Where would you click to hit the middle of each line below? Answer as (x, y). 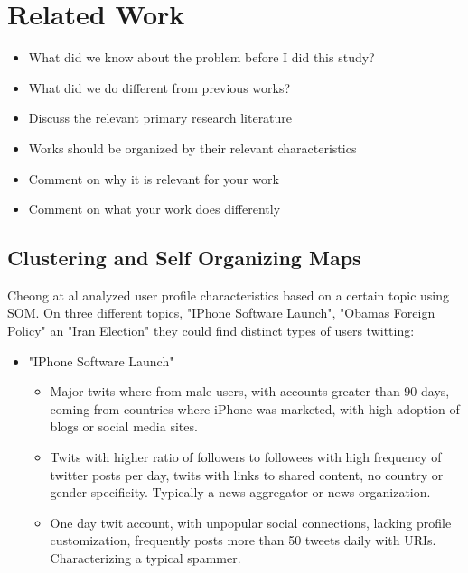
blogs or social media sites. (124, 426)
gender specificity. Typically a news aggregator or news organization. (240, 492)
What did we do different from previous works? (159, 87)
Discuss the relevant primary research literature (160, 118)
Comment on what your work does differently (154, 209)
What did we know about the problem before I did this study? (201, 57)
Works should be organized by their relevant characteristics (192, 148)
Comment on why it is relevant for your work (154, 178)
